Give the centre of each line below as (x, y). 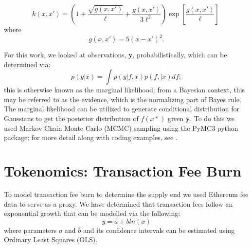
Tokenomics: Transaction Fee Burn (123, 171)
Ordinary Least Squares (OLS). (51, 239)
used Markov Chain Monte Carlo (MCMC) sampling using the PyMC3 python (121, 128)
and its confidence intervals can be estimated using (159, 230)
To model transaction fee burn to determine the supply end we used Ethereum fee (126, 194)
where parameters (30, 230)
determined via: (27, 64)
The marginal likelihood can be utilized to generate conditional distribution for (122, 109)
